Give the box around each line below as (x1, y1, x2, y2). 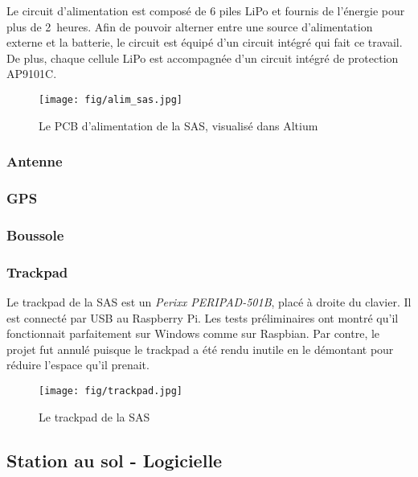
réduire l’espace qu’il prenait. (6, 356, 150, 373)
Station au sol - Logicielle (6, 447, 223, 472)
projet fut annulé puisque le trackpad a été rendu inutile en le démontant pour (6, 340, 394, 357)
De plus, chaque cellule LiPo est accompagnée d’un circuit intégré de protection (6, 49, 399, 66)
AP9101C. (6, 65, 57, 82)
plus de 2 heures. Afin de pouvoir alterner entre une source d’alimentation (6, 18, 373, 35)
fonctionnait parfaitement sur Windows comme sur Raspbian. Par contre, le (6, 325, 380, 342)
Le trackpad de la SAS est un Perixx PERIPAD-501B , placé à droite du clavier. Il (6, 293, 412, 310)
